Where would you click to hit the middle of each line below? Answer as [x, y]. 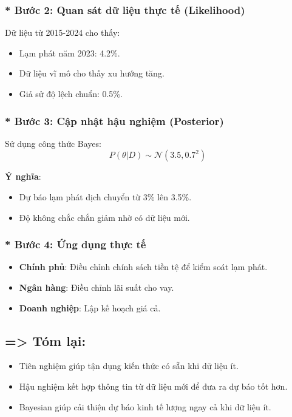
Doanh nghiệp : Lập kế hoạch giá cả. [90, 307]
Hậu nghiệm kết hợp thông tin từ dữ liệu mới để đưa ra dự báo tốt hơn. [153, 386]
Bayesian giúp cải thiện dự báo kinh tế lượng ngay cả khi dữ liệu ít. [145, 406]
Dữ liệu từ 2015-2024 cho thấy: [63, 32]
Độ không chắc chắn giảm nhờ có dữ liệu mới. [104, 217]
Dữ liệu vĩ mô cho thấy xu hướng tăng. [92, 73]
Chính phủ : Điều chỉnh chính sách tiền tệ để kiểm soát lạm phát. [143, 267]
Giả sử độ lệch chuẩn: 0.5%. [71, 93]
